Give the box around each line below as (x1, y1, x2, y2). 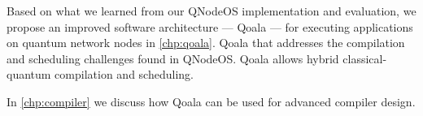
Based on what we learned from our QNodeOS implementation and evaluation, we (7, 2, 416, 19)
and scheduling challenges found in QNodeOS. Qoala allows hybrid (7, 49, 339, 67)
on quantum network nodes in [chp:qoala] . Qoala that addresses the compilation (7, 34, 405, 51)
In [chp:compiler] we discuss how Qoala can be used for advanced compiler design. (7, 92, 416, 110)
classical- (342, 49, 387, 67)
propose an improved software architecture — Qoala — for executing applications (7, 18, 413, 35)
